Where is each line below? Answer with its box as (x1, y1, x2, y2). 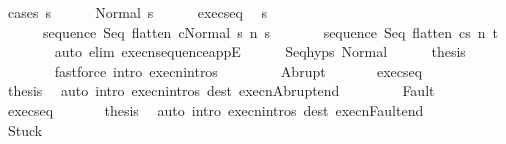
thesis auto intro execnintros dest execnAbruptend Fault (7, 80, 435, 101)
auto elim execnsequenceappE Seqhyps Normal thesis (54, 41, 466, 62)
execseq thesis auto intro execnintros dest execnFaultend (7, 99, 424, 120)
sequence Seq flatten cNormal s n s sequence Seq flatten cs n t (42, 21, 499, 42)
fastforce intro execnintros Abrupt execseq (54, 60, 423, 81)
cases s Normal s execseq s (7, 2, 268, 22)
